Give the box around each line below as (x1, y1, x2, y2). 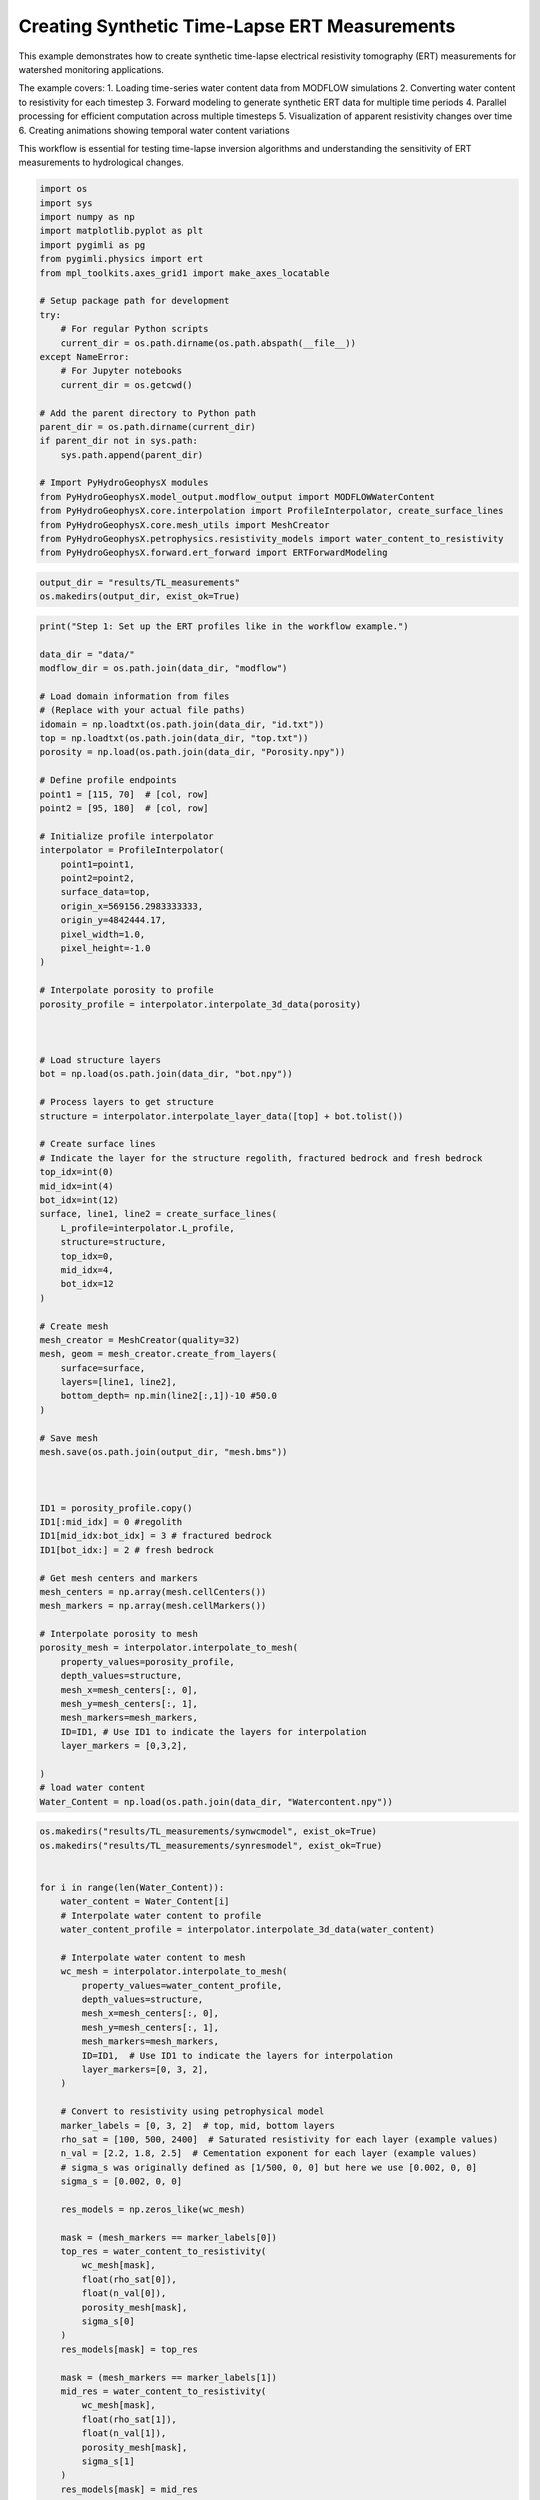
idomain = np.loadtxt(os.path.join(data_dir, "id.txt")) (39, 718, 325, 730)
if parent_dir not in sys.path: (39, 435, 199, 447)
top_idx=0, (60, 1250, 114, 1262)
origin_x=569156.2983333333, (60, 900, 204, 912)
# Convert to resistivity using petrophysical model (60, 2106, 325, 2117)
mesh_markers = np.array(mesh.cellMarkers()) (39, 1600, 267, 1612)
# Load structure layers (39, 1055, 162, 1066)
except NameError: (39, 351, 130, 362)
